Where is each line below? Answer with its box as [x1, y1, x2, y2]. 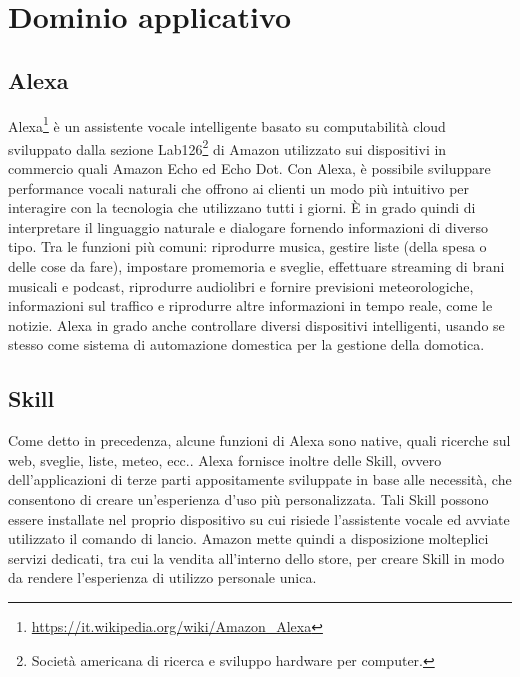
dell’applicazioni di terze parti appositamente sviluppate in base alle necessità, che [8, 469, 512, 490]
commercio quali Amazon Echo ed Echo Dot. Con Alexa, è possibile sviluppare [8, 158, 491, 179]
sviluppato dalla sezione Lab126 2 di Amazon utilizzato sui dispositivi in [8, 135, 447, 159]
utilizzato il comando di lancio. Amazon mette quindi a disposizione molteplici [8, 528, 489, 549]
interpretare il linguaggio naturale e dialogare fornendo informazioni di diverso [8, 216, 488, 237]
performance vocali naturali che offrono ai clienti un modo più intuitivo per [8, 177, 470, 198]
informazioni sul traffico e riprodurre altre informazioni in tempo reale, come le [8, 295, 493, 316]
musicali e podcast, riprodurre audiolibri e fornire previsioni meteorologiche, [8, 275, 474, 296]
